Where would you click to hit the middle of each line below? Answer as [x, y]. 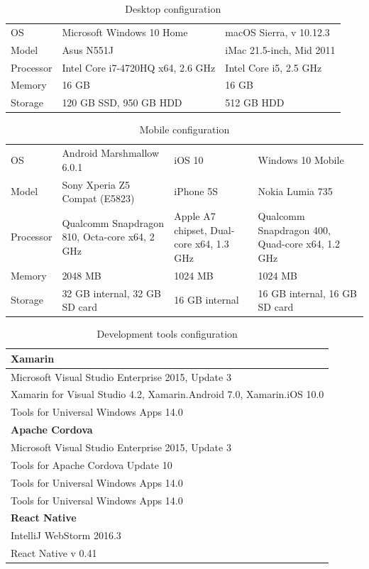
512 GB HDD [255, 103]
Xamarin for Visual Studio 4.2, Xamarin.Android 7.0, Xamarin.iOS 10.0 [167, 394]
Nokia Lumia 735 [295, 191]
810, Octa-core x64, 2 [108, 237]
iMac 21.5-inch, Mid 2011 [280, 49]
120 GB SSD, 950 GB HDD [122, 103]
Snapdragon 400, [294, 230]
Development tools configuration [167, 334]
